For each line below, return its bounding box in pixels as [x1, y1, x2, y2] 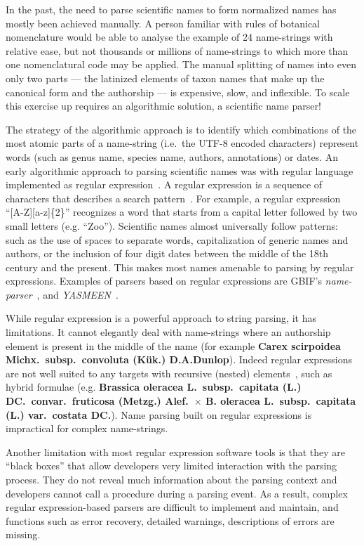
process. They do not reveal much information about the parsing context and [6, 472, 337, 486]
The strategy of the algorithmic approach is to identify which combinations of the [6, 122, 357, 136]
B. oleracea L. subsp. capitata [205, 394, 356, 408]
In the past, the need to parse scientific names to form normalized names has [6, 2, 337, 16]
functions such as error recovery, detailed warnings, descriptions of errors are [6, 513, 335, 528]
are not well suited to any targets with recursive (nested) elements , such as [6, 365, 332, 380]
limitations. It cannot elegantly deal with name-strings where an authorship [6, 325, 331, 339]
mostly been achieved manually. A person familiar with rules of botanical [6, 15, 320, 30]
